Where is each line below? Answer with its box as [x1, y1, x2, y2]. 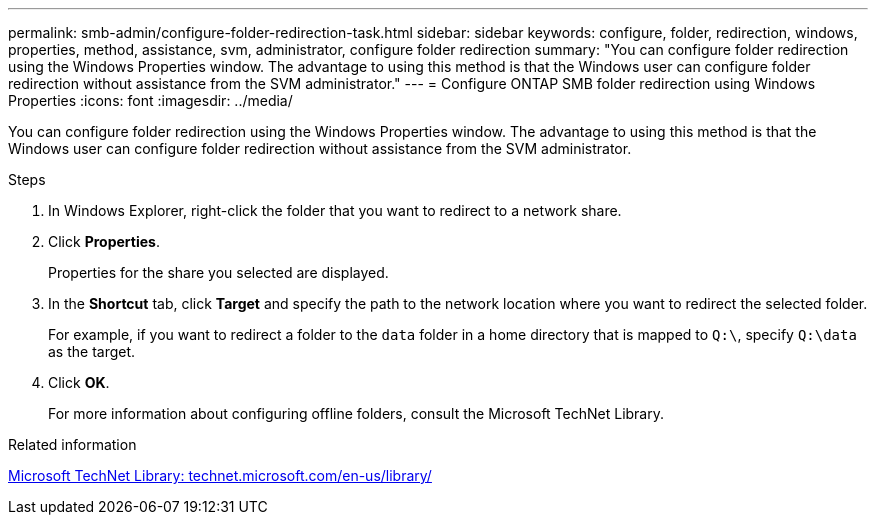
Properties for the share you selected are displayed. [48, 264, 389, 281]
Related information [8, 436, 137, 453]
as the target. [48, 343, 136, 360]
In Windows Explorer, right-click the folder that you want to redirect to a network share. [48, 202, 622, 219]
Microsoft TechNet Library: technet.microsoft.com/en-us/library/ [8, 467, 432, 484]
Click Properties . [48, 233, 160, 250]
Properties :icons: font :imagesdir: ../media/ [8, 92, 293, 109]
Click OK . [48, 374, 110, 391]
